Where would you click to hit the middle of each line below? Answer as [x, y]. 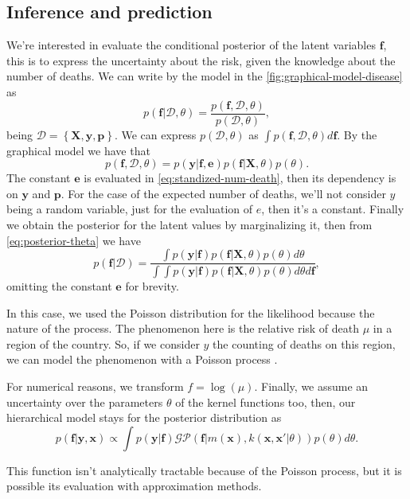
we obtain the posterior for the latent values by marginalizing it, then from [189, 225]
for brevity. [152, 286]
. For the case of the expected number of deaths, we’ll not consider [223, 193]
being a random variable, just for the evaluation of [130, 209]
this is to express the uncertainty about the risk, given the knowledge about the [201, 60]
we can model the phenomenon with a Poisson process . [142, 359]
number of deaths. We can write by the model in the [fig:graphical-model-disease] [205, 76]
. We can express [155, 134]
